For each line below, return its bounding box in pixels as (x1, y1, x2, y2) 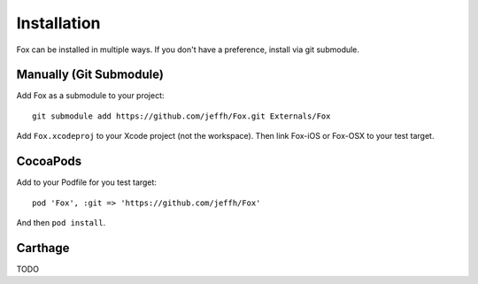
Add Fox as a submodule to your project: (16, 90, 165, 101)
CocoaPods (16, 154, 82, 169)
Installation (16, 13, 101, 33)
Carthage (16, 240, 70, 256)
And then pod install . (16, 217, 106, 227)
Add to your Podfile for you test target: (16, 177, 157, 188)
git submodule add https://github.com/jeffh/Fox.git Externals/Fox (32, 111, 331, 121)
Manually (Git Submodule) (16, 67, 164, 82)
